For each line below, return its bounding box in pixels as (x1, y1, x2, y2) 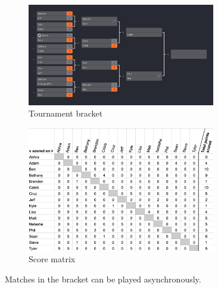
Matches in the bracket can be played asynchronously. (5, 272, 201, 285)
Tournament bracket (29, 107, 103, 120)
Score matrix (29, 253, 76, 265)
